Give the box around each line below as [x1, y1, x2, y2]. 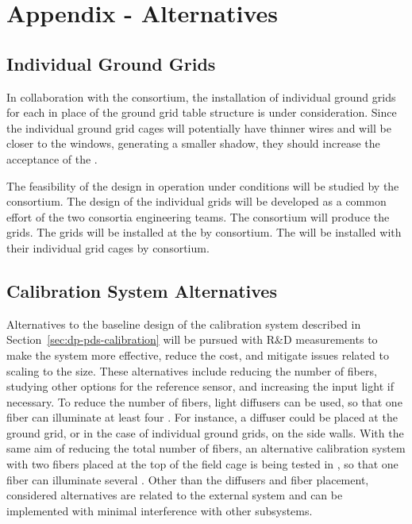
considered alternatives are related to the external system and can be [6, 487, 343, 503]
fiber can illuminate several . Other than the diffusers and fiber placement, [6, 471, 369, 487]
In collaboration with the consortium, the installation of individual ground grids [6, 88, 396, 105]
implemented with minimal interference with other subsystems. [6, 502, 313, 518]
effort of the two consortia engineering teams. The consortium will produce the [6, 208, 390, 225]
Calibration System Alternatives [6, 278, 277, 302]
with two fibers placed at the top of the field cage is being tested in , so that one [6, 456, 399, 472]
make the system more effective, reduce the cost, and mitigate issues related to [6, 346, 389, 363]
